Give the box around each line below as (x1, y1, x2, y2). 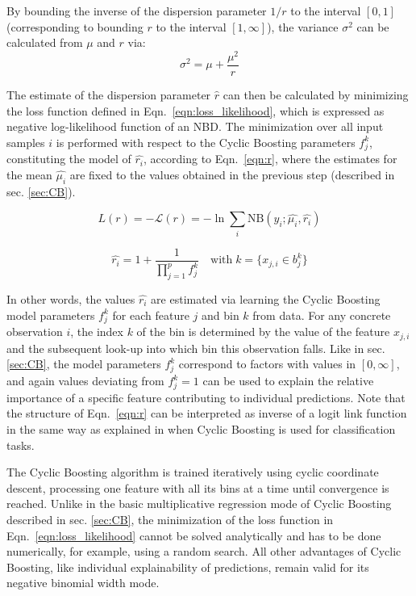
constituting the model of (6, 150, 131, 167)
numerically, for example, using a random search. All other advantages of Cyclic (6, 543, 401, 560)
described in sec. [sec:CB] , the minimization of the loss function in (6, 510, 334, 527)
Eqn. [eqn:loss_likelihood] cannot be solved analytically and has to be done (6, 527, 381, 544)
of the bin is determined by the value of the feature (136, 323, 390, 340)
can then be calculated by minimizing (223, 86, 409, 103)
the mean (6, 166, 52, 183)
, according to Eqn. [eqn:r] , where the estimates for (144, 150, 397, 167)
